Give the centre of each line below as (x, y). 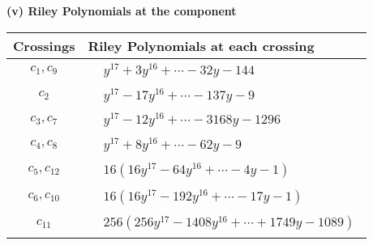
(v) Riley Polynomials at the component (122, 11)
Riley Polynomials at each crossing (201, 45)
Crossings (44, 45)
